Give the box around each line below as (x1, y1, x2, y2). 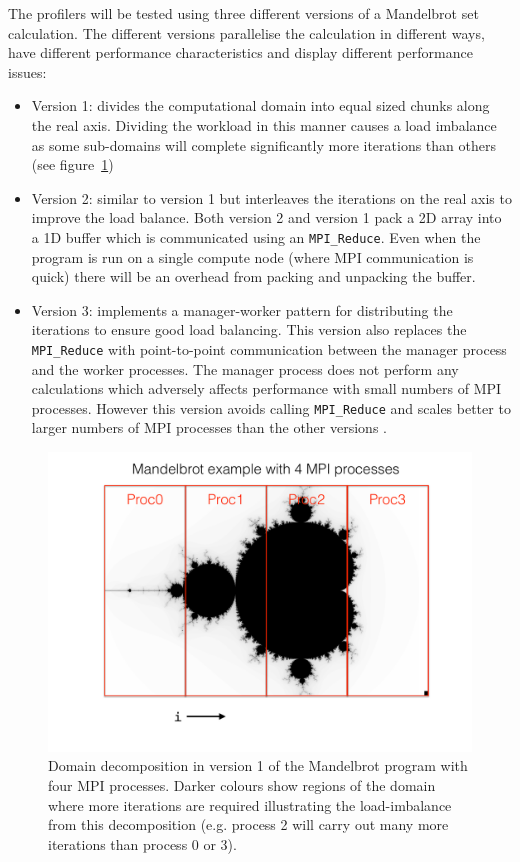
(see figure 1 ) (31, 154, 114, 175)
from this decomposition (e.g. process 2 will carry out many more (48, 814, 449, 835)
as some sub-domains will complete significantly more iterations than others (31, 134, 496, 155)
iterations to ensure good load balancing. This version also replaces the (31, 319, 467, 340)
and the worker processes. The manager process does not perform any (31, 358, 459, 379)
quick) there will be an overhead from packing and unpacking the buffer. (31, 266, 476, 287)
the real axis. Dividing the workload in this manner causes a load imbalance (31, 114, 497, 135)
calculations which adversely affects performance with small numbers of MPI (31, 378, 502, 399)
